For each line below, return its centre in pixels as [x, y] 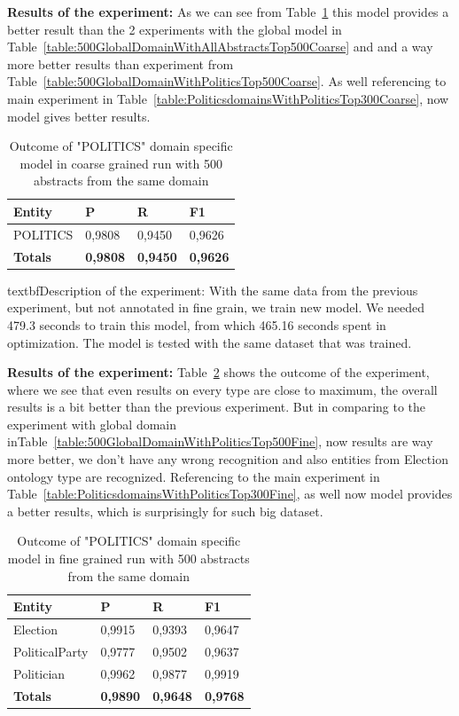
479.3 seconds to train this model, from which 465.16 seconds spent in [197, 324]
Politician [39, 673]
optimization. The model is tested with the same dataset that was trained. [210, 342]
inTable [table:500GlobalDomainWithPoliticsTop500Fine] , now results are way [220, 441]
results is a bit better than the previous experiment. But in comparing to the [217, 407]
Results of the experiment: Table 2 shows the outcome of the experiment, [218, 372]
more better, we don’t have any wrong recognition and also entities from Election [228, 459]
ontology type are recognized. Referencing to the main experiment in [194, 476]
